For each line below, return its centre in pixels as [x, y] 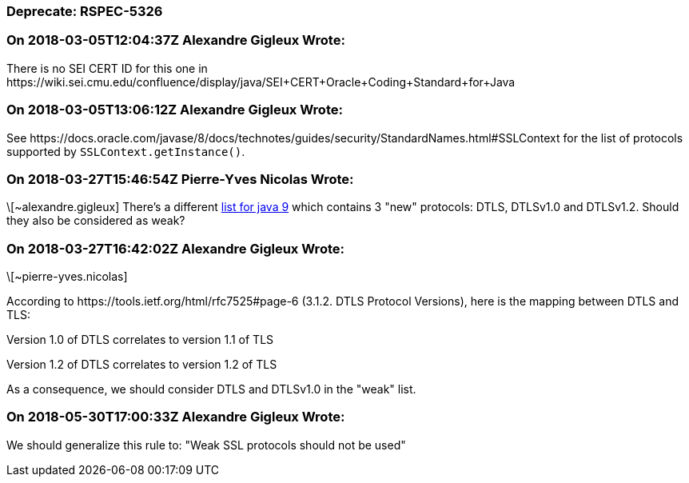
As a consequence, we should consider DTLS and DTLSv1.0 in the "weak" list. [211, 389]
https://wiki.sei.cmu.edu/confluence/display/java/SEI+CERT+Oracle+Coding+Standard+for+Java [261, 82]
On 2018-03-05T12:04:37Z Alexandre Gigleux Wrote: [176, 40]
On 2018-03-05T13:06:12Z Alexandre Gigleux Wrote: [175, 110]
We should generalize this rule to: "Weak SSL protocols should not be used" [206, 445]
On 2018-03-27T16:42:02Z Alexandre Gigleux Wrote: [175, 248]
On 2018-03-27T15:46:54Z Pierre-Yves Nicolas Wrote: [180, 179]
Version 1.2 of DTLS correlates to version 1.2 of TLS [142, 364]
